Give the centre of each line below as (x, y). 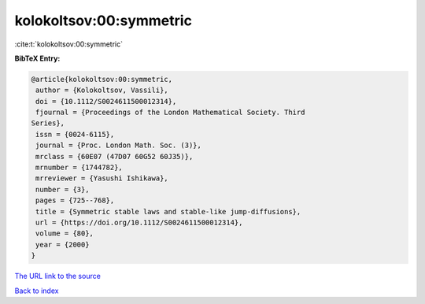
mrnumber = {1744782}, (79, 168)
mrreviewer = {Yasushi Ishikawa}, (102, 178)
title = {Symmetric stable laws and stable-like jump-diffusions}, (168, 211)
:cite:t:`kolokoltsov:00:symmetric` (69, 44)
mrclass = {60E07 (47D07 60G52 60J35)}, (115, 156)
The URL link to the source (58, 276)
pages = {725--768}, (75, 200)
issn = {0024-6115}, (75, 134)
